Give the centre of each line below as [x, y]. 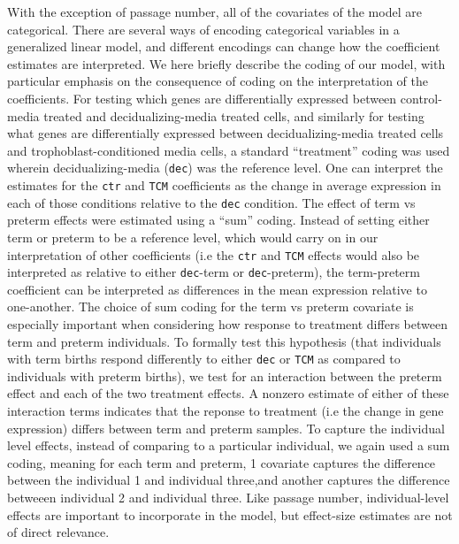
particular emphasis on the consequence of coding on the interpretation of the [218, 81]
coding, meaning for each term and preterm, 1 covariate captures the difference [222, 462]
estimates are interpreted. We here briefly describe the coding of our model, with [226, 63]
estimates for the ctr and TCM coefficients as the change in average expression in [224, 185]
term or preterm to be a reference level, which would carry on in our [193, 237]
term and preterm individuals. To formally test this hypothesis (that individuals [224, 341]
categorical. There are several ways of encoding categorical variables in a [203, 29]
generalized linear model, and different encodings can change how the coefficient [224, 46]
